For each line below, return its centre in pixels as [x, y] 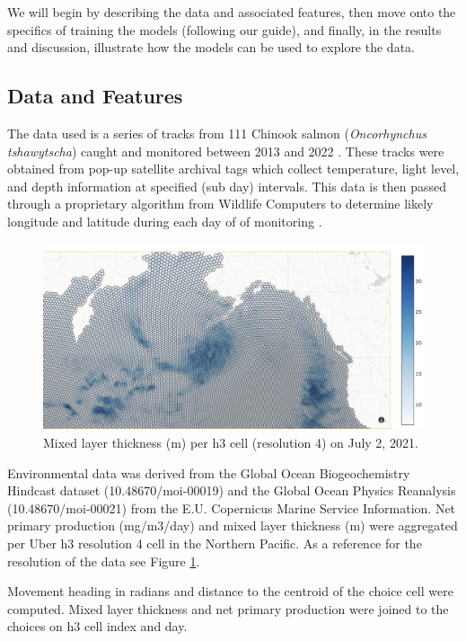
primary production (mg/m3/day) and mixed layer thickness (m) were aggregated [233, 525]
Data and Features [95, 96]
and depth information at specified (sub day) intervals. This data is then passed [227, 186]
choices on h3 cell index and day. [97, 626]
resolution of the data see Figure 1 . [104, 561]
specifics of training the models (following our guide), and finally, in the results [224, 29]
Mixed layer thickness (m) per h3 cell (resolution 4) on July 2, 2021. [231, 442]
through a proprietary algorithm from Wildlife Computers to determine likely [220, 204]
